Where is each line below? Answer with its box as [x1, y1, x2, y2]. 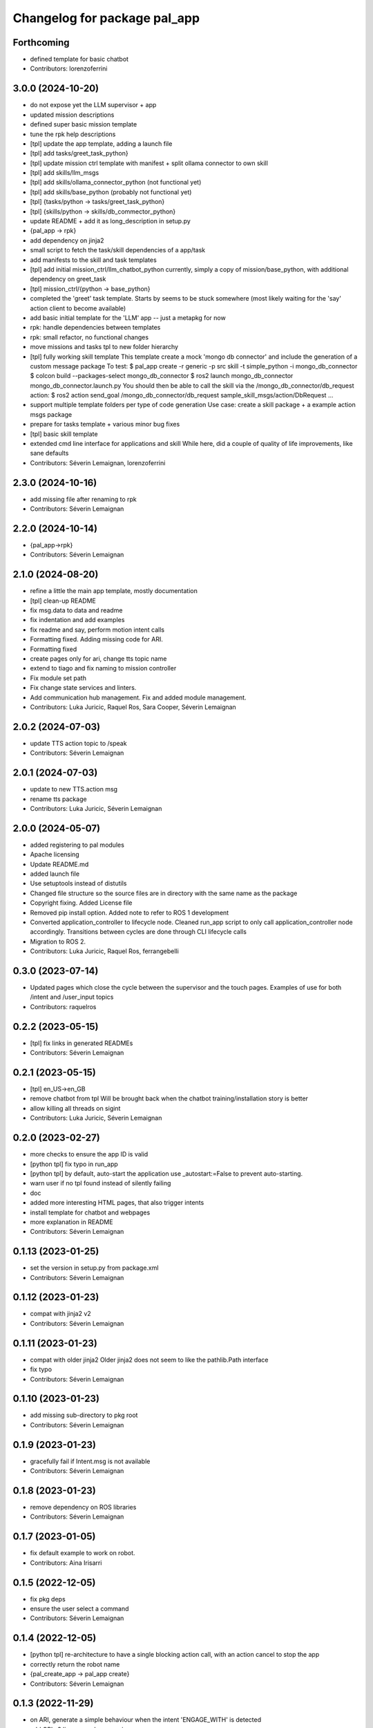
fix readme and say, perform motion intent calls [30, 626, 165, 634]
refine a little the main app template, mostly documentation [30, 587, 198, 595]
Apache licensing [30, 850, 79, 858]
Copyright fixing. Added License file [30, 899, 133, 907]
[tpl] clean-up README [30, 597, 96, 605]
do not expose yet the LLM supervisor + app [30, 101, 157, 109]
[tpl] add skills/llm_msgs [30, 169, 99, 177]
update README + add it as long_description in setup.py [30, 217, 191, 225]
